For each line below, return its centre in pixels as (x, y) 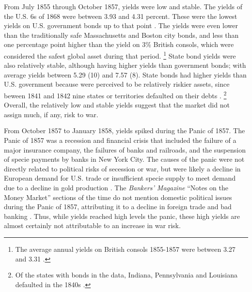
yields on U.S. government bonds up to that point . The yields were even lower (121, 25)
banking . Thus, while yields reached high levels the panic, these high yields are (122, 216)
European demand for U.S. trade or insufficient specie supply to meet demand (120, 178)
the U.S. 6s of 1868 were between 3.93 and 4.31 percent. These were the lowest (121, 16)
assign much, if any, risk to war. (51, 114)
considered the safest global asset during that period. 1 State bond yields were (120, 55)
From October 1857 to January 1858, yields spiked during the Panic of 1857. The (125, 131)
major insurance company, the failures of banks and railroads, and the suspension (125, 149)
